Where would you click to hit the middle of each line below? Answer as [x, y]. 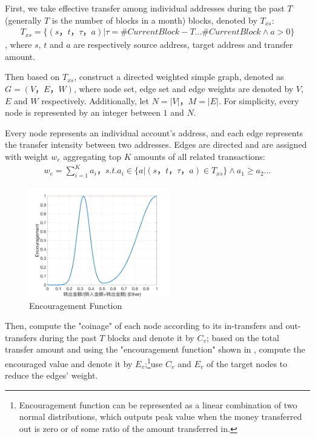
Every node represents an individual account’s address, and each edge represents [154, 132]
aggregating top [92, 156]
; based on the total [243, 337]
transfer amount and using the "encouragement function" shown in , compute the [155, 349]
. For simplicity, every [259, 100]
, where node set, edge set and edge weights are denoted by [184, 88]
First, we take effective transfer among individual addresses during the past [145, 8]
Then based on [32, 77]
